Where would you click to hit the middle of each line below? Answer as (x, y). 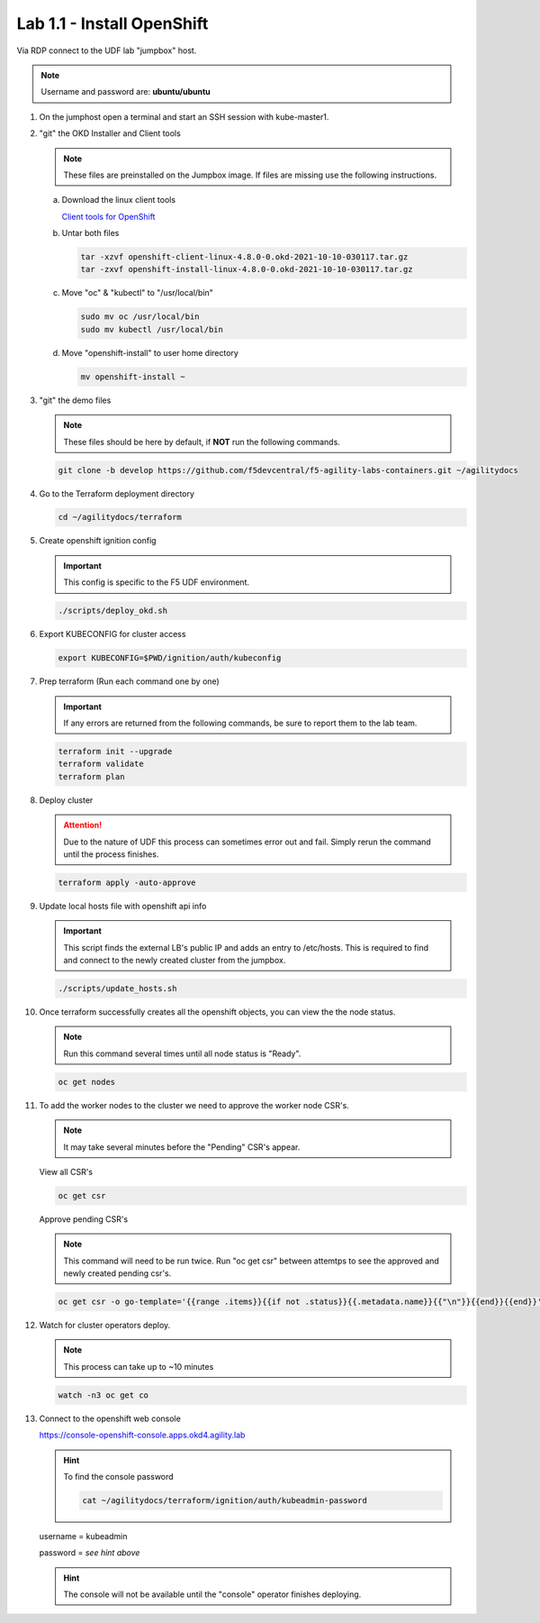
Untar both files (90, 233)
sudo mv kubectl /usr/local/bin (152, 329)
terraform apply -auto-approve (127, 882)
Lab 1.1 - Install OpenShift (112, 23)
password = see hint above (90, 1553)
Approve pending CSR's (84, 1219)
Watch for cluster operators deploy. (105, 1326)
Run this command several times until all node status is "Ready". (182, 1053)
